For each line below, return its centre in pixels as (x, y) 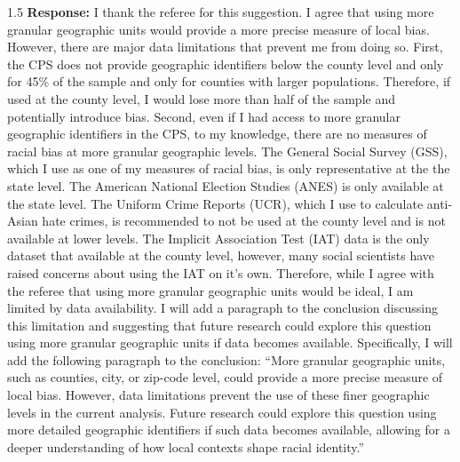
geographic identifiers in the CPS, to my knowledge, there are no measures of (217, 134)
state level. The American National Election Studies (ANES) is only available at (226, 185)
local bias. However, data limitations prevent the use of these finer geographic (218, 395)
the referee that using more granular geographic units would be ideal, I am (210, 290)
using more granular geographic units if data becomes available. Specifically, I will (230, 343)
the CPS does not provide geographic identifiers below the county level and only (226, 64)
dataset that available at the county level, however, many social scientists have (221, 255)
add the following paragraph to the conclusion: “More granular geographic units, (226, 359)
